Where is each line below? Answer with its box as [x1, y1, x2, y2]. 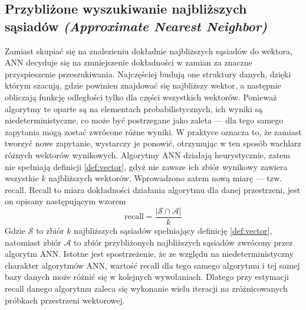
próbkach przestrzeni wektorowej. [5, 293, 125, 306]
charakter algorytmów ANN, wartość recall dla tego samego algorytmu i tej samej [5, 259, 300, 271]
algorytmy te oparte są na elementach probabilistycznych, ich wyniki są [5, 102, 263, 115]
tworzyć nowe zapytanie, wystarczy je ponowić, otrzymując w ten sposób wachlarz [5, 137, 301, 149]
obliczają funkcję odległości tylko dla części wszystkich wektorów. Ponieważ [5, 90, 277, 103]
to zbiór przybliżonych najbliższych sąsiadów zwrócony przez [74, 236, 293, 248]
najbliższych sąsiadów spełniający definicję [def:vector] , [74, 224, 272, 236]
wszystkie [5, 172, 39, 184]
